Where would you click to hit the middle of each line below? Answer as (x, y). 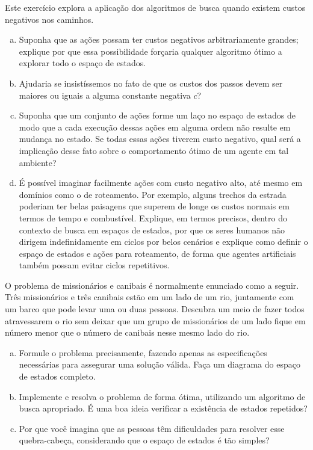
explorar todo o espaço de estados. (82, 63)
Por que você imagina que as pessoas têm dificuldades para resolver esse (152, 428)
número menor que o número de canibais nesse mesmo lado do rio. (127, 332)
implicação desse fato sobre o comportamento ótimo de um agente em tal (154, 150)
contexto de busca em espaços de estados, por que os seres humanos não (152, 230)
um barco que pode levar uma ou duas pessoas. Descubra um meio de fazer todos (155, 309)
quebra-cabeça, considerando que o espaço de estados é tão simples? (144, 440)
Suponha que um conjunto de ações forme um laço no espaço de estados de (157, 115)
